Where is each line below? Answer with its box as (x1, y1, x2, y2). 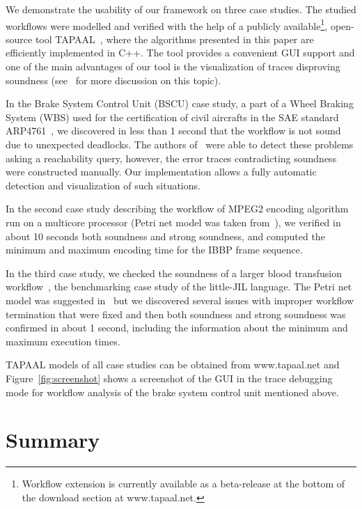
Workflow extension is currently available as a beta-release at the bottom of (22, 476, 345, 491)
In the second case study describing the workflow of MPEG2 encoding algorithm (6, 201, 349, 216)
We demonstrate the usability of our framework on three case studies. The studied (6, 2, 356, 16)
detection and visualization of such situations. (6, 178, 200, 192)
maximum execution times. (6, 334, 120, 348)
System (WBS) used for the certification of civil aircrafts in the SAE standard (6, 109, 339, 124)
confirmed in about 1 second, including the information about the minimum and (6, 320, 348, 335)
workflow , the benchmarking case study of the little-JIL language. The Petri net (6, 279, 352, 294)
